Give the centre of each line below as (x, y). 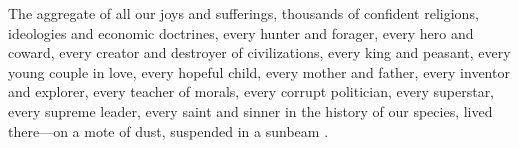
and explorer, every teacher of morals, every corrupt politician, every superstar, (251, 91)
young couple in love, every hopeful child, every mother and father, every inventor (259, 71)
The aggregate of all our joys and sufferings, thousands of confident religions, (243, 13)
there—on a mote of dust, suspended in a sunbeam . (168, 130)
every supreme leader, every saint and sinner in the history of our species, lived (250, 110)
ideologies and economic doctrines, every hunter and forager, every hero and (241, 32)
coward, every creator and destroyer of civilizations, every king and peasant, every (259, 52)
